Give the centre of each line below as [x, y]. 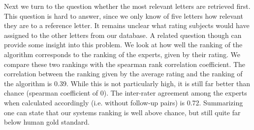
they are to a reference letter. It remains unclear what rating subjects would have [127, 25]
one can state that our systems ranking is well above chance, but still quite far [122, 112]
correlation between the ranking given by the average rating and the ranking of [123, 74]
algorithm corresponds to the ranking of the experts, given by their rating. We [122, 54]
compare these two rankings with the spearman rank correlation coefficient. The [125, 64]
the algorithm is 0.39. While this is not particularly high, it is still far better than [127, 83]
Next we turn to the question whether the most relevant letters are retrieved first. [127, 6]
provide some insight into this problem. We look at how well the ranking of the [123, 45]
